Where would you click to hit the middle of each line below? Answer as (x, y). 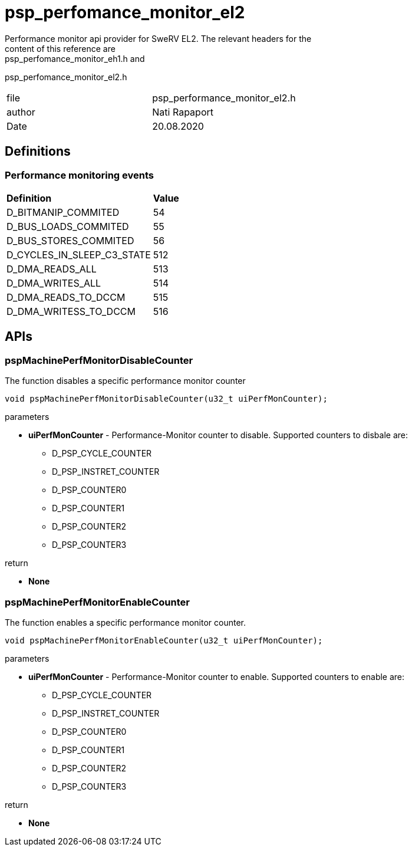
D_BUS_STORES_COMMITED (70, 240)
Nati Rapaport (183, 112)
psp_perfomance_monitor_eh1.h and (75, 58)
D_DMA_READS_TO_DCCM (66, 297)
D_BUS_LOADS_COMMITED (68, 226)
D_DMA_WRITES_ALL (54, 283)
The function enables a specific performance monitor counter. (126, 622)
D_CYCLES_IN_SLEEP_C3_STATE (79, 254)
